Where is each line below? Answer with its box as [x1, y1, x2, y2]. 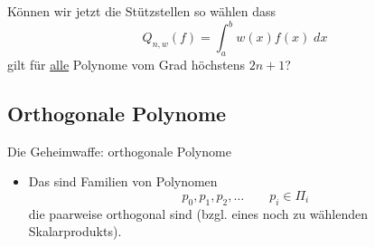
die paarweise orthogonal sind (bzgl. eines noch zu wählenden [28, 204, 368, 223]
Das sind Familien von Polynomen [28, 172, 218, 191]
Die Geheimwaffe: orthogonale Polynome [7, 141, 231, 160]
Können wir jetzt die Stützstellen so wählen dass [7, 2, 277, 20]
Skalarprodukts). [28, 222, 122, 241]
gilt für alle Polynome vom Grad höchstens [7, 54, 246, 73]
